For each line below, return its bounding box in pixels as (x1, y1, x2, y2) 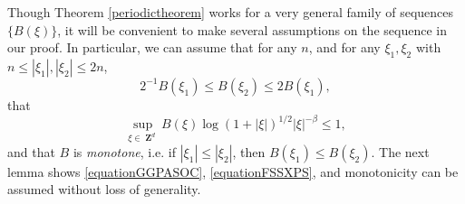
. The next (371, 142, 430, 161)
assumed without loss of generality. (7, 180, 201, 199)
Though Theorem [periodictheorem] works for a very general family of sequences (7, 3, 454, 21)
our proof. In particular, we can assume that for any (7, 38, 297, 57)
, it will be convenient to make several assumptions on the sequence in (57, 20, 447, 39)
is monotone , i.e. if (73, 142, 176, 161)
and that (7, 142, 55, 161)
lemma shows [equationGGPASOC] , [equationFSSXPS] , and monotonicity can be (7, 162, 459, 181)
